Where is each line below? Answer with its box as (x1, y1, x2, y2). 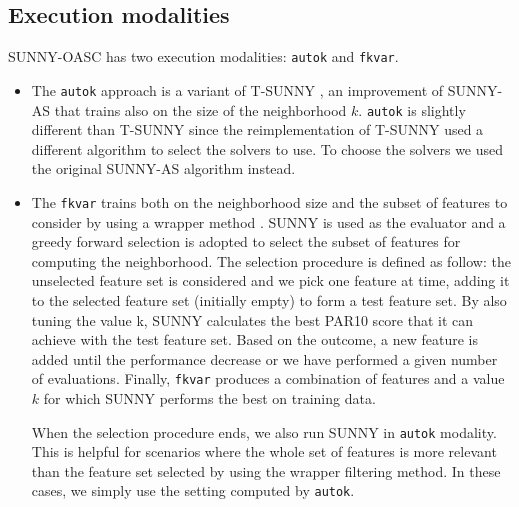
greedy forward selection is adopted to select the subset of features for (31, 231, 461, 252)
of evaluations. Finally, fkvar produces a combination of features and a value (31, 368, 505, 389)
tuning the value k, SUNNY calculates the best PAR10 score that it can (31, 309, 474, 330)
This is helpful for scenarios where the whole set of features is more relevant (31, 441, 497, 462)
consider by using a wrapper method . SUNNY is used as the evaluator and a (31, 211, 506, 232)
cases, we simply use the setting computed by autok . (31, 480, 355, 501)
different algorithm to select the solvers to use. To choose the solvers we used (31, 138, 504, 159)
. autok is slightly (358, 99, 466, 120)
